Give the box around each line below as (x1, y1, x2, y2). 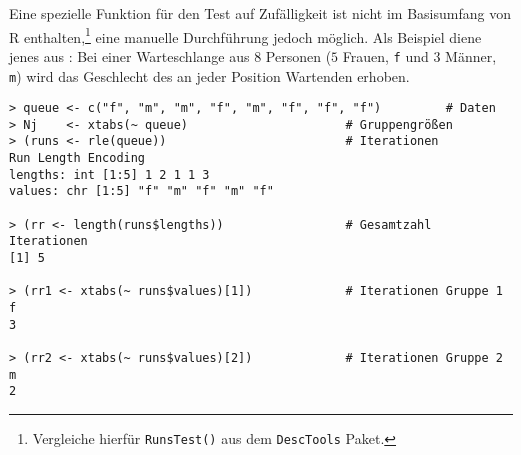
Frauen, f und (342, 45, 429, 66)
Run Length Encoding (9, 151, 146, 166)
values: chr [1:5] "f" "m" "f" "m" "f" (9, 184, 274, 199)
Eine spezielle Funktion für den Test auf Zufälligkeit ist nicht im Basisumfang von (9, 3, 511, 23)
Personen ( (265, 45, 332, 66)
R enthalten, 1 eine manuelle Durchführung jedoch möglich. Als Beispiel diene (9, 23, 482, 47)
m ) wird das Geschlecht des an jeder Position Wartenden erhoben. (9, 65, 410, 86)
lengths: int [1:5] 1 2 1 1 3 (9, 167, 210, 182)
